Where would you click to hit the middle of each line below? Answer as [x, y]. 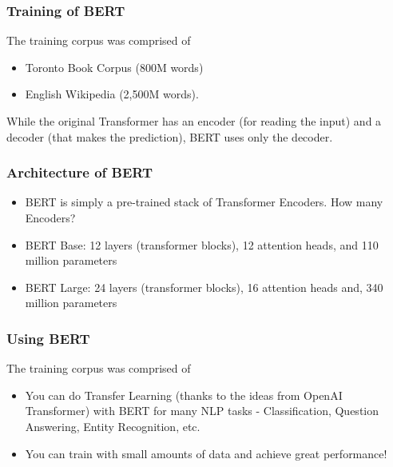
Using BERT [48, 338]
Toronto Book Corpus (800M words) [114, 67]
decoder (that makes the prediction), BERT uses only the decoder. [170, 136]
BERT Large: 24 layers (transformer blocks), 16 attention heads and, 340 [204, 287]
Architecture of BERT [79, 172]
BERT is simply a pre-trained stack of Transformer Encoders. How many [204, 202]
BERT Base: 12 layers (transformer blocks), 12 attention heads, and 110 [202, 244]
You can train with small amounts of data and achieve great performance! [206, 453]
